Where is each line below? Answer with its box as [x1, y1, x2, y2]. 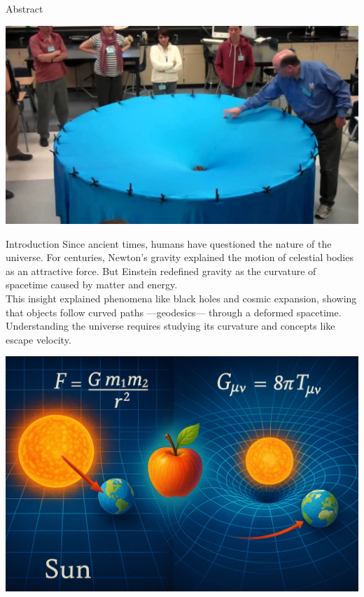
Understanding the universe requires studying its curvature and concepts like [6, 318, 335, 333]
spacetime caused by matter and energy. [6, 277, 178, 292]
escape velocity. [6, 332, 71, 346]
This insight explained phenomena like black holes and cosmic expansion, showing [6, 291, 357, 306]
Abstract [6, 1, 43, 15]
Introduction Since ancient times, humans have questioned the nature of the [6, 236, 332, 251]
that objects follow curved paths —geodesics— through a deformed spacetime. [6, 304, 342, 319]
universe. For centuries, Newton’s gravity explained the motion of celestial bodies [6, 250, 353, 265]
